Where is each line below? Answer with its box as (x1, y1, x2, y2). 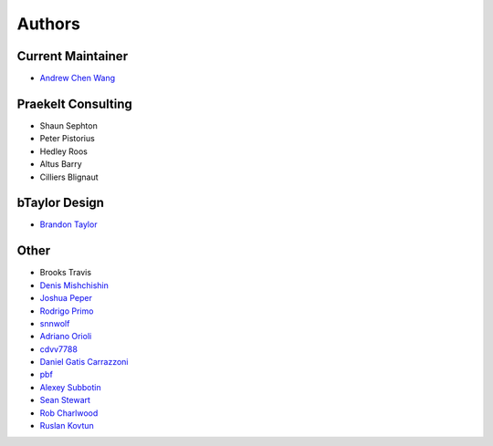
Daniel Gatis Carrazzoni (39, 357, 129, 368)
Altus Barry (39, 159, 82, 170)
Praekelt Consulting (16, 96, 132, 111)
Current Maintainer (16, 48, 128, 64)
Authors (16, 14, 81, 34)
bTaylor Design (16, 195, 105, 211)
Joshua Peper (39, 293, 93, 304)
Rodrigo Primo (39, 306, 94, 316)
